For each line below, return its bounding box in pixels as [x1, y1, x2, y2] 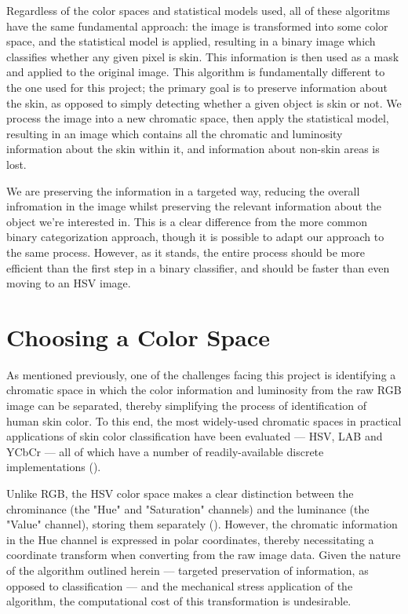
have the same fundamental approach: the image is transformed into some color [6, 17, 388, 34]
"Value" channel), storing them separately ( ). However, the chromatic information [6, 516, 398, 532]
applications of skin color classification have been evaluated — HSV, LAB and [6, 428, 383, 444]
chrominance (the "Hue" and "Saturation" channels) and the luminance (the [6, 500, 370, 517]
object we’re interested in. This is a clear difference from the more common [6, 213, 368, 229]
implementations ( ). [6, 459, 101, 475]
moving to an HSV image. [6, 275, 131, 291]
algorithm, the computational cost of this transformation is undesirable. [6, 593, 352, 609]
